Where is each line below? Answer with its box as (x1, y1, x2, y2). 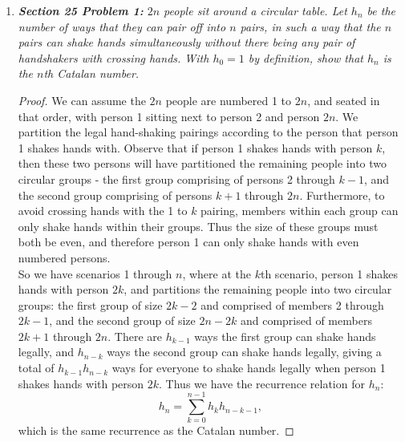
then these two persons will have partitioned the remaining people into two (18, 155, 387, 172)
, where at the (182, 265, 252, 282)
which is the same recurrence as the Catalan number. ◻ (18, 422, 294, 439)
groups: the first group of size (18, 296, 163, 313)
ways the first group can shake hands (194, 327, 376, 344)
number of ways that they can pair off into (18, 18, 226, 34)
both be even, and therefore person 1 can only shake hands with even (18, 233, 359, 250)
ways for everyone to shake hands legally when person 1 (111, 359, 386, 376)
